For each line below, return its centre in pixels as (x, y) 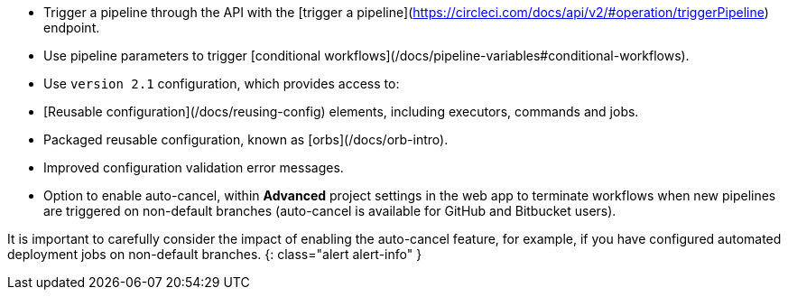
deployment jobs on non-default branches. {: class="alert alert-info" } (215, 254)
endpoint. (72, 28)
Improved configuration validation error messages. (194, 167)
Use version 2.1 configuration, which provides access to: (222, 84)
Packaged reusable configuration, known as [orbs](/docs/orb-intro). (246, 139)
